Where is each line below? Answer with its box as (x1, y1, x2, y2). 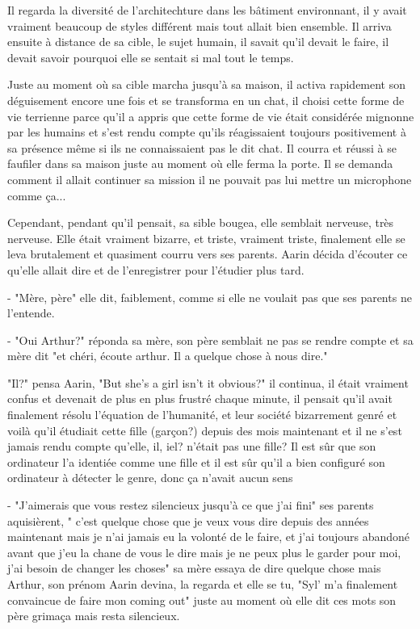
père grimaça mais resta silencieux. (7, 607, 180, 624)
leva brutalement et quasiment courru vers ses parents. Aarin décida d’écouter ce (7, 245, 408, 262)
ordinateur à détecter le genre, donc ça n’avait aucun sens (7, 469, 293, 486)
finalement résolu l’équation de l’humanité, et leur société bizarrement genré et (7, 406, 397, 423)
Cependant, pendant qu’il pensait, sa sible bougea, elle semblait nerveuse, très (7, 214, 394, 231)
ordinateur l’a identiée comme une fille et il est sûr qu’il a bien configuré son (7, 453, 385, 470)
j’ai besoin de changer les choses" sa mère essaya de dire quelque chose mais (7, 560, 381, 577)
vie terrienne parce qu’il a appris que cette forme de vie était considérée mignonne (7, 107, 414, 124)
